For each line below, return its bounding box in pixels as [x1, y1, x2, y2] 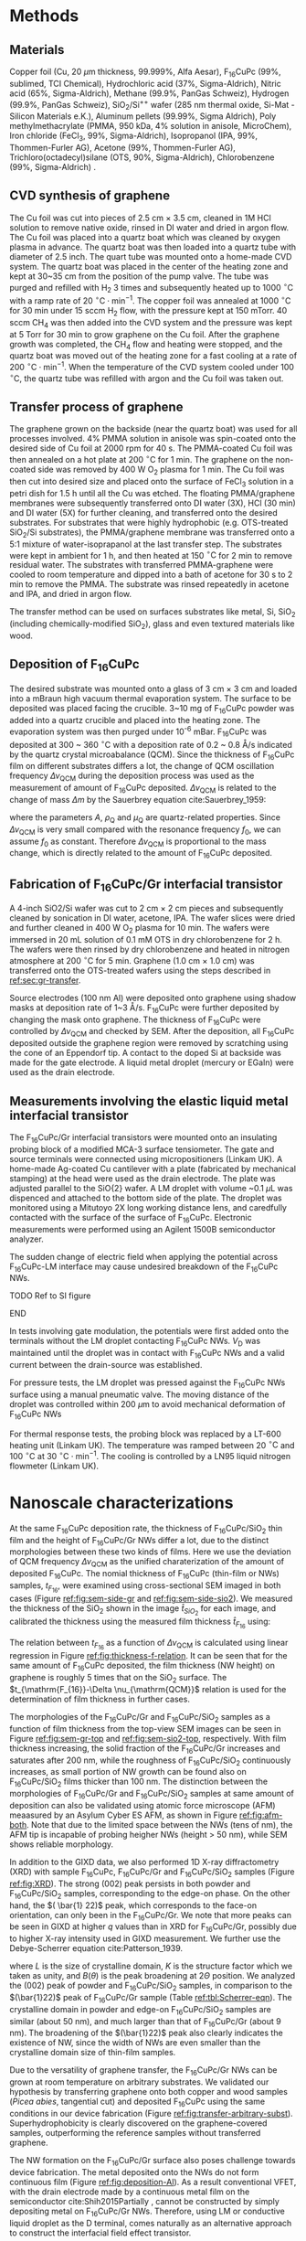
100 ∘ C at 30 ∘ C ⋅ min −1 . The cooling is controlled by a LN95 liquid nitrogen [9, 1449, 291, 1461]
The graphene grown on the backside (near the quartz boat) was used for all [9, 423, 298, 434]
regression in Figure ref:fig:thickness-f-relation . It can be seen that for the [9, 1650, 288, 1661]
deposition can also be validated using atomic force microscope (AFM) [9, 1800, 276, 1811]
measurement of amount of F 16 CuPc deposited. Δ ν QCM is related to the [9, 783, 277, 795]
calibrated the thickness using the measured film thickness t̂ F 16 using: [9, 1616, 271, 1630]
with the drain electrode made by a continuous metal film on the [9, 2186, 250, 2197]
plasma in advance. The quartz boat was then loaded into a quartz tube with [9, 241, 297, 252]
